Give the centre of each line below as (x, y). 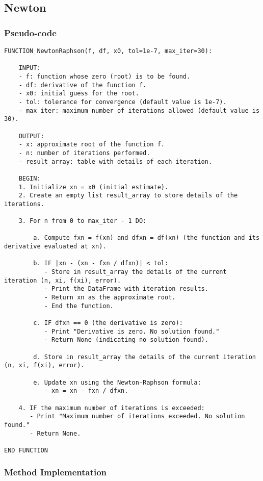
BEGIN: (30, 178)
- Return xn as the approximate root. (110, 298)
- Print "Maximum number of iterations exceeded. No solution (137, 416)
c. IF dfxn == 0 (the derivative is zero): (108, 323)
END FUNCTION (26, 450)
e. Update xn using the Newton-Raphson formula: (117, 382)
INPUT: (30, 68)
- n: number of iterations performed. (84, 153)
